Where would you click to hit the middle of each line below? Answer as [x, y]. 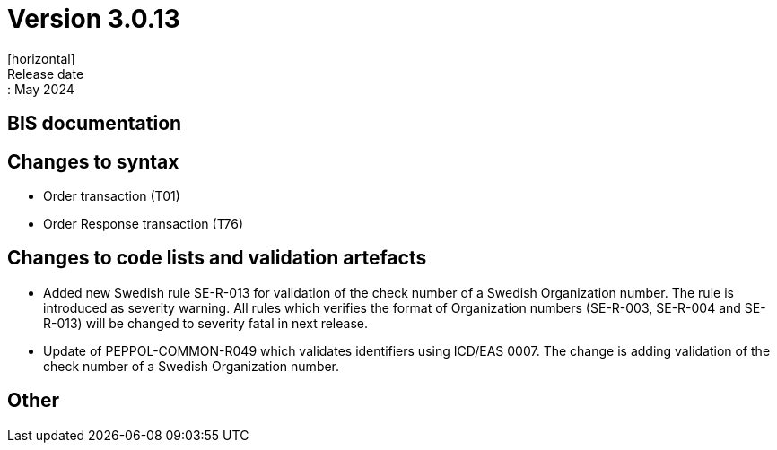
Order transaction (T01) [112, 196]
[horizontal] [41, 58]
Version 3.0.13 [94, 19]
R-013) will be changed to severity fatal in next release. [205, 323]
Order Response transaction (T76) [144, 224]
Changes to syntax [93, 161]
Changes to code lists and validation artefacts [217, 258]
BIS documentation [95, 124]
